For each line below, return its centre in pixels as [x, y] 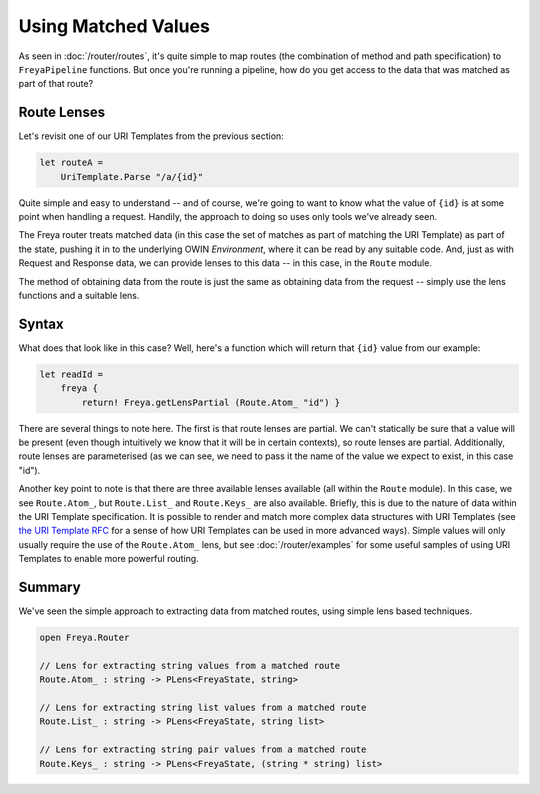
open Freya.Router [84, 637]
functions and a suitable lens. [79, 295]
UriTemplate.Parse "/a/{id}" [132, 176]
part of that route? [56, 84]
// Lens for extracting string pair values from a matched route [203, 749]
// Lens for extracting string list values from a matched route [203, 707]
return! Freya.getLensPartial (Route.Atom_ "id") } [211, 402]
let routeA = [71, 163]
